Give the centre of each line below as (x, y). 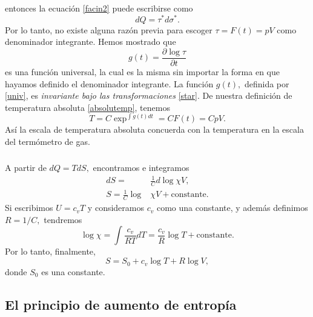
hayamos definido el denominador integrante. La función (109, 83)
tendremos (63, 219)
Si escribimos (29, 208)
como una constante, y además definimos (232, 208)
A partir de (26, 167)
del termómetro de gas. (48, 141)
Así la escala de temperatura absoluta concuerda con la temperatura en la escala (154, 129)
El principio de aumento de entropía (121, 304)
